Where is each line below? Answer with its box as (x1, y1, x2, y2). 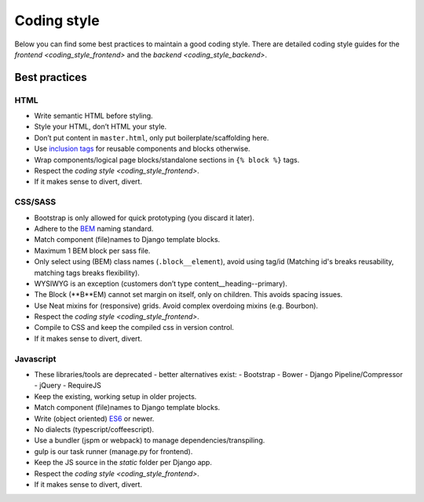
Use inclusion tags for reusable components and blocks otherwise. (34, 144, 250, 153)
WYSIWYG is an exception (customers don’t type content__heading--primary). (34, 279, 288, 288)
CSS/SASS (14, 196, 57, 207)
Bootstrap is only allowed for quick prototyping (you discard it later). (34, 213, 255, 222)
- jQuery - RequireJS (34, 381, 101, 390)
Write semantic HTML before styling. (34, 111, 153, 121)
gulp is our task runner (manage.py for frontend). (34, 446, 193, 456)
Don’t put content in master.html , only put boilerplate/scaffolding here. (34, 133, 269, 142)
